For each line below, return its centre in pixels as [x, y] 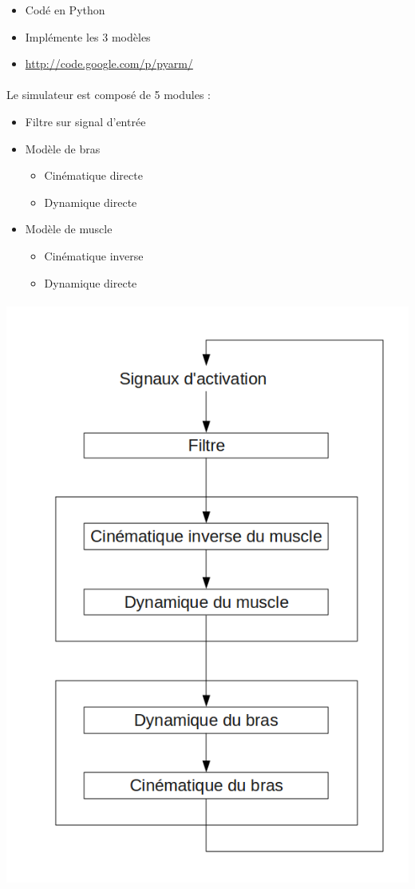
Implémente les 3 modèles [88, 36]
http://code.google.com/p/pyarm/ [109, 63]
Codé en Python [65, 10]
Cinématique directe [93, 175]
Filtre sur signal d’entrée [85, 121]
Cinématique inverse [94, 255]
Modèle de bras [63, 148]
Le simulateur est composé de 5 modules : [109, 95]
